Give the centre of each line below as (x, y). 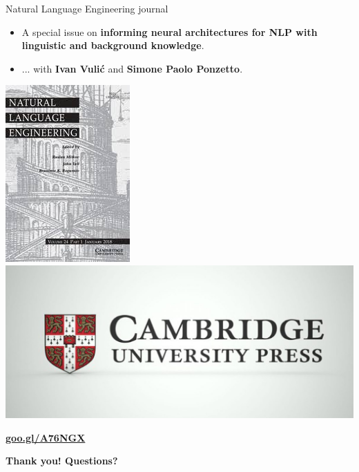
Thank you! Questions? (62, 461)
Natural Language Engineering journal (87, 8)
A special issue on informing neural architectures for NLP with (169, 31)
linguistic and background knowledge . (113, 45)
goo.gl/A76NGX (46, 437)
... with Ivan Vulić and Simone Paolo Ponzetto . (132, 68)
